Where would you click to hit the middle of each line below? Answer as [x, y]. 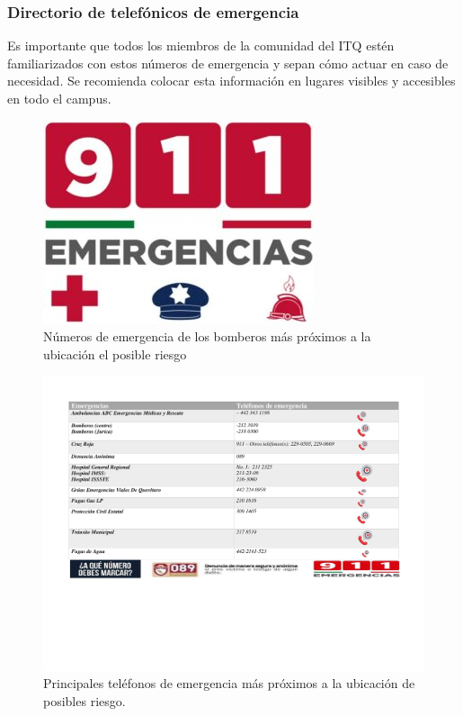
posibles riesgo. [85, 701]
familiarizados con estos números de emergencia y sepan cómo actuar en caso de [228, 63]
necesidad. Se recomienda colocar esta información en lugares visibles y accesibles [231, 81]
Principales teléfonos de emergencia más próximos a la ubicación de [229, 683]
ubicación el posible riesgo [115, 353]
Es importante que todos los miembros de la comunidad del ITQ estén [201, 45]
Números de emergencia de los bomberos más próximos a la [207, 336]
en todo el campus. [59, 98]
